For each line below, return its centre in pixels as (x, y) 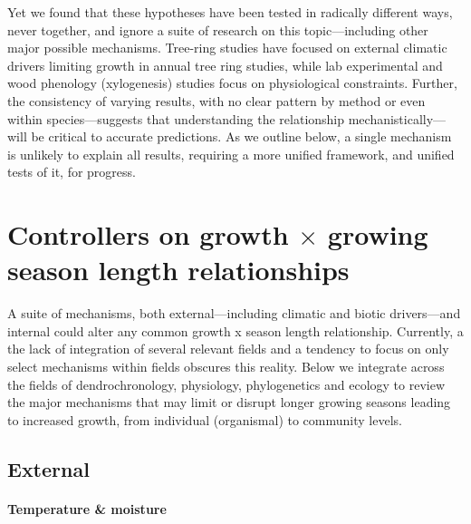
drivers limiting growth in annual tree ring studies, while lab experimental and (225, 65)
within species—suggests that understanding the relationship (176, 118)
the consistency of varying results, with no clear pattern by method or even (216, 100)
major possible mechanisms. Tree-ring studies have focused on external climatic (227, 48)
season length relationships (178, 270)
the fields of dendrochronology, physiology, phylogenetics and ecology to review (226, 384)
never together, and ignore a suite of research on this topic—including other (218, 29)
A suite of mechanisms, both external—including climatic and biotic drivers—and (234, 313)
